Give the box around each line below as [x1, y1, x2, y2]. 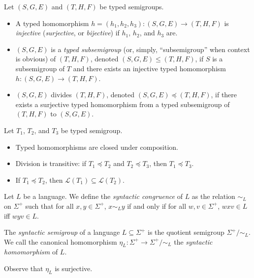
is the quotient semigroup [148, 227, 224, 237]
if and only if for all [127, 200, 187, 211]
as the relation [191, 191, 235, 201]
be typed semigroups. [99, 1, 164, 11]
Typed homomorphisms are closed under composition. [15, 141, 178, 152]
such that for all [25, 200, 74, 211]
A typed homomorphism [15, 18, 89, 28]
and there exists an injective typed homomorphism [73, 63, 226, 73]
